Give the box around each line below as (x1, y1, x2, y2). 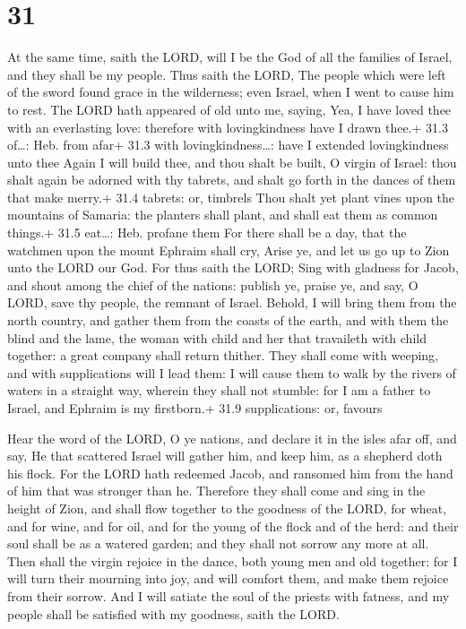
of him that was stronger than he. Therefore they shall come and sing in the (7, 481, 426, 500)
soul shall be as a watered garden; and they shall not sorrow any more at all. (7, 534, 429, 553)
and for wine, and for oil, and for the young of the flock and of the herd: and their (7, 516, 459, 535)
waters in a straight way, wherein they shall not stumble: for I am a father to (7, 381, 431, 400)
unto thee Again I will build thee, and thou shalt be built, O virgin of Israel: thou (7, 152, 457, 171)
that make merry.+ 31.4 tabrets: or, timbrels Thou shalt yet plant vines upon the (7, 187, 455, 206)
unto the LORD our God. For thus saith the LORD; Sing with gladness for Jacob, (7, 258, 459, 277)
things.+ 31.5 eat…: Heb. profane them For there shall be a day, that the (7, 223, 407, 242)
